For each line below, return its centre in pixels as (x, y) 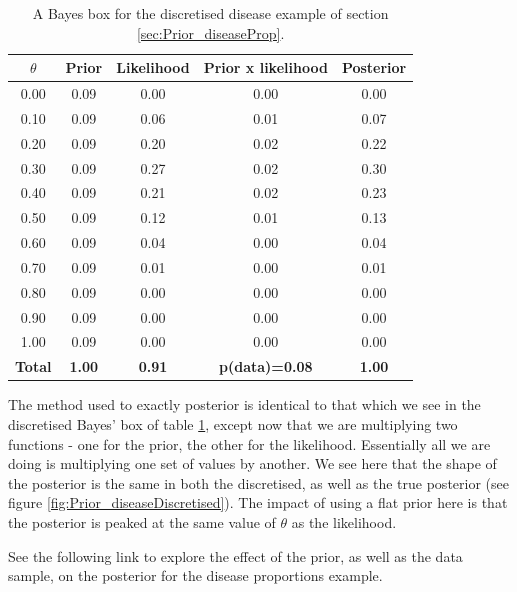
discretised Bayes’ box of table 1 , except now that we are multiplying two (233, 424)
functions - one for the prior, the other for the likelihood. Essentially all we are (249, 443)
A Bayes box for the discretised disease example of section (210, 13)
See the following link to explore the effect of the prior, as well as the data (235, 555)
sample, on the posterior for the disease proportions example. (195, 575)
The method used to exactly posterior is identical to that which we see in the (244, 404)
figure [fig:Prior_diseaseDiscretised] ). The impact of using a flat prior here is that (258, 502)
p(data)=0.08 (266, 366)
